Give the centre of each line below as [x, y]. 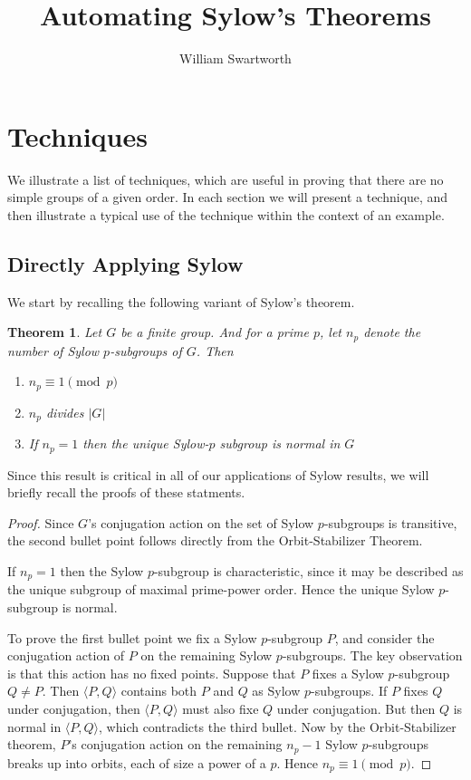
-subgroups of [146, 350]
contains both [159, 691]
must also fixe [221, 709]
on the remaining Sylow [207, 655]
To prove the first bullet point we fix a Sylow [132, 637]
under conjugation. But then [356, 709]
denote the [392, 332]
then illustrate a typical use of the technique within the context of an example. [226, 214]
